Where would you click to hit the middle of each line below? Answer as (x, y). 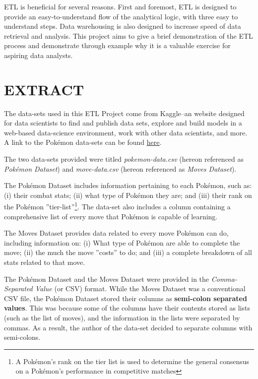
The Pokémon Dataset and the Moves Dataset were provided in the (107, 279)
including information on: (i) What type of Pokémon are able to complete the (122, 242)
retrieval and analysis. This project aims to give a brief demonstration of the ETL (129, 35)
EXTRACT (44, 89)
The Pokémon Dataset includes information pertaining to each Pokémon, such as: (128, 185)
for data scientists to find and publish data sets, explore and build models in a (123, 123)
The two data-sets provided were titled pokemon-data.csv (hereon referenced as (124, 159)
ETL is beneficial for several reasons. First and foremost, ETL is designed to (120, 6)
